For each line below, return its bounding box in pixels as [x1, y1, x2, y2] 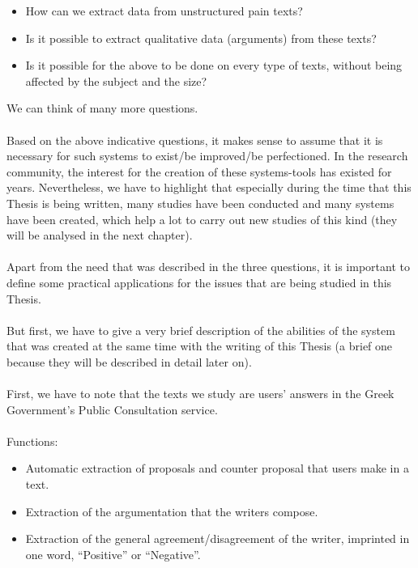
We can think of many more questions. [6, 100, 198, 117]
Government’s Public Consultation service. [6, 401, 218, 418]
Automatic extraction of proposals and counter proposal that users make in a [25, 460, 409, 477]
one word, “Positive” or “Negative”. [25, 545, 201, 562]
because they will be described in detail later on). [6, 353, 252, 370]
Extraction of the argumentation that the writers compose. [25, 502, 318, 519]
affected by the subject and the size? [25, 72, 207, 89]
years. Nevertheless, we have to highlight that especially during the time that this [6, 179, 412, 196]
